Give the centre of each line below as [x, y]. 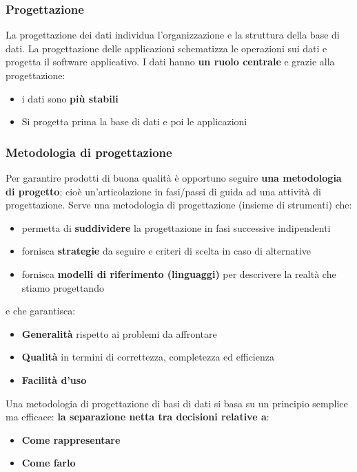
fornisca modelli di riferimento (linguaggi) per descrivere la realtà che [179, 273]
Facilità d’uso [54, 379]
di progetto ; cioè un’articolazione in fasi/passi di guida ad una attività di [163, 191]
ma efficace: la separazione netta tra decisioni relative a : [137, 417]
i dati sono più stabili [70, 98]
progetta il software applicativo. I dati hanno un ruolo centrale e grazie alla [170, 62]
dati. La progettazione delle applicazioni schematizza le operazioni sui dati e [166, 48]
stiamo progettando [63, 287]
